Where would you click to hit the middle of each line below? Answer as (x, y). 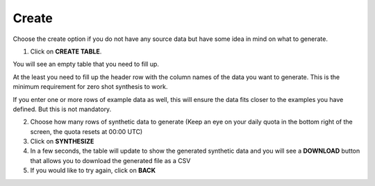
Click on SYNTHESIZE (62, 142)
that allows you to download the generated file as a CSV (110, 160)
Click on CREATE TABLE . (66, 51)
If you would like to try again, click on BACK (93, 171)
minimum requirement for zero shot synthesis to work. (90, 87)
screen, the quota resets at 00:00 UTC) (86, 131)
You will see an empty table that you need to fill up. (86, 64)
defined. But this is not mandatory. (62, 109)
